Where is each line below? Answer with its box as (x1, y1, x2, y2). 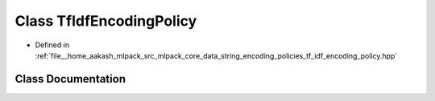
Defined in (35, 40, 70, 50)
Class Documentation (14, 72, 126, 86)
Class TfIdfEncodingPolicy (14, 12, 197, 30)
